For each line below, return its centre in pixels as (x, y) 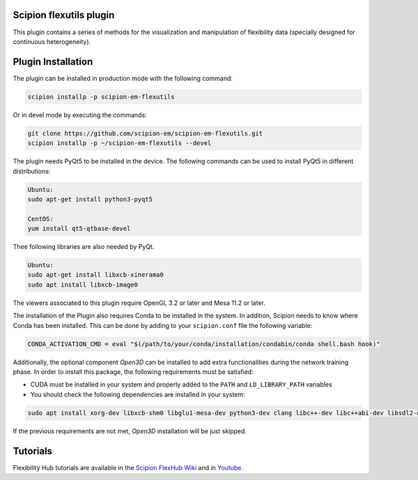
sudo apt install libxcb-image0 (83, 285)
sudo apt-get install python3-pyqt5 (90, 199)
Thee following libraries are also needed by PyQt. (84, 247)
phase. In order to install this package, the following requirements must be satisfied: (133, 372)
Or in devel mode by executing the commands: (80, 114)
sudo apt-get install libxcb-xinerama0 (95, 275)
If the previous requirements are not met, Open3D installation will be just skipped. (130, 431)
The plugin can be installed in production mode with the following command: (123, 78)
